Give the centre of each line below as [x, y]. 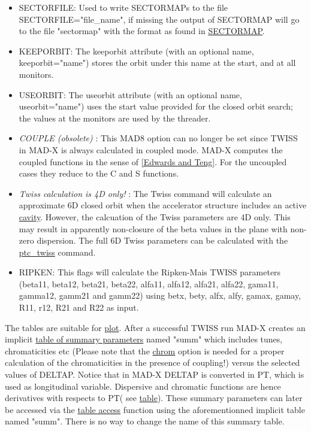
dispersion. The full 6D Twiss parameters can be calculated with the [162, 240]
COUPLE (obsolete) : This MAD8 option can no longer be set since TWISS [158, 138]
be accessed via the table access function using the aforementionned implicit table [155, 409]
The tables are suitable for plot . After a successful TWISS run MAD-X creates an [155, 327]
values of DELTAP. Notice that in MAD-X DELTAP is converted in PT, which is [155, 374]
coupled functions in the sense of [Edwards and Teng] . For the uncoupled [153, 161]
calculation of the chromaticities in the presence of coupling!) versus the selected [153, 362]
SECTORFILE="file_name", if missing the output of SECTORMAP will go [159, 19]
